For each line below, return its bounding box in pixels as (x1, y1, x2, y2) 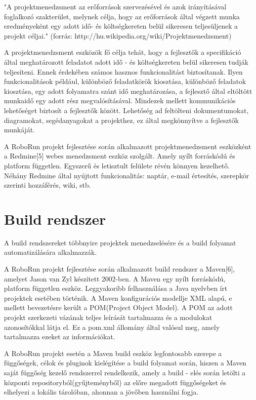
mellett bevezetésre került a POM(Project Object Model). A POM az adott (4, 302, 233, 313)
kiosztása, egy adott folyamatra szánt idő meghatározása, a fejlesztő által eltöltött (4, 85, 253, 96)
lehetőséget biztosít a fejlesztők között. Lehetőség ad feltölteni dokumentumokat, (4, 105, 249, 115)
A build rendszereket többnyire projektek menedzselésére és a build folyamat (4, 237, 236, 247)
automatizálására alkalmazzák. (4, 247, 97, 257)
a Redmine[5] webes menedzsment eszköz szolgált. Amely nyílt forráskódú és (4, 151, 235, 161)
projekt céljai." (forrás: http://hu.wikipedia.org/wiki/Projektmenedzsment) (4, 30, 232, 40)
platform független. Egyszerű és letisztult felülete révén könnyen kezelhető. (4, 160, 230, 170)
